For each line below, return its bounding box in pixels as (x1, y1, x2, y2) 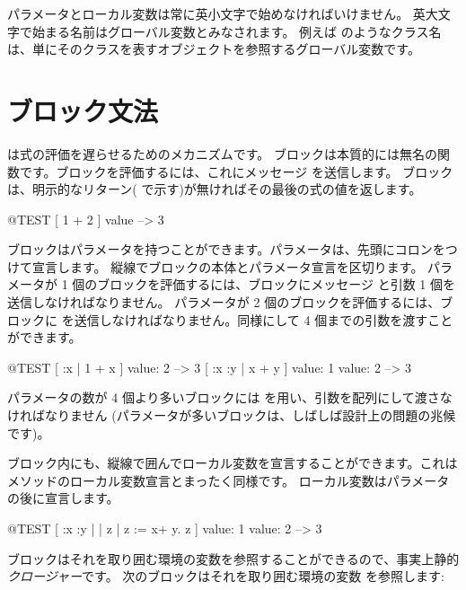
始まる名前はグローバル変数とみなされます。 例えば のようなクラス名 (31, 22, 442, 40)
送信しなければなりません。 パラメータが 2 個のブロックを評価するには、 (7, 293, 441, 312)
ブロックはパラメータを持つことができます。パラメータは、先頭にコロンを (7, 240, 445, 259)
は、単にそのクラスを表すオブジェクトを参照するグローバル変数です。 (7, 40, 420, 58)
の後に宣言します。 (7, 489, 119, 507)
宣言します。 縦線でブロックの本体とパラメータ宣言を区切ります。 (31, 257, 424, 276)
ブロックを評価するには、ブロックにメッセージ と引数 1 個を (97, 275, 456, 294)
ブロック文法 (7, 92, 159, 128)
